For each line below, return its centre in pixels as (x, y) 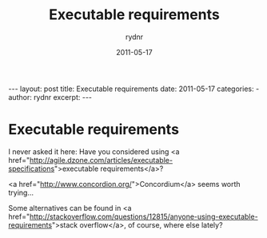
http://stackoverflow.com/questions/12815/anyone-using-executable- (143, 216)
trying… (21, 192)
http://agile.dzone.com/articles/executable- (101, 160)
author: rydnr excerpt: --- (50, 97)
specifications (32, 169)
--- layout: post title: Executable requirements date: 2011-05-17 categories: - (134, 89)
